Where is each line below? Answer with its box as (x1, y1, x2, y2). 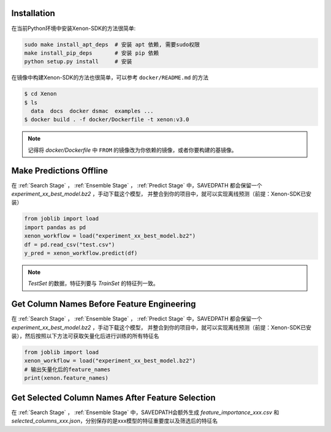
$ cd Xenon (24, 90, 57, 98)
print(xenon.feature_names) (24, 375, 108, 382)
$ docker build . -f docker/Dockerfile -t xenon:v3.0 (24, 116, 189, 123)
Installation (11, 8, 55, 18)
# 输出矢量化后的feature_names (24, 366, 111, 373)
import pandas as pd (24, 224, 86, 230)
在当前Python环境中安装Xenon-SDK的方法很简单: (11, 25, 136, 32)
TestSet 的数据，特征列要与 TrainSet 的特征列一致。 (28, 280, 159, 287)
